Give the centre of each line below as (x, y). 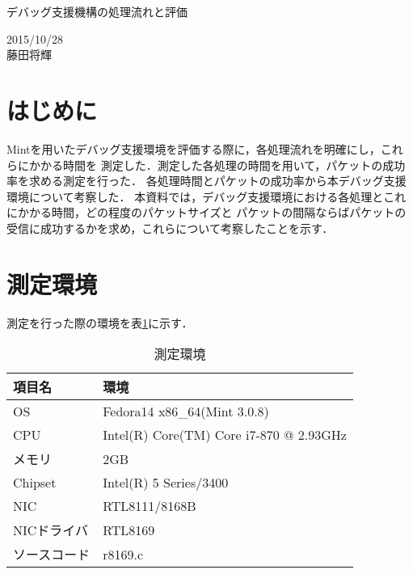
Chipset (35, 483)
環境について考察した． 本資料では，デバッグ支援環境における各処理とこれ (206, 196)
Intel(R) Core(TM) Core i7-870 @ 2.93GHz (225, 435)
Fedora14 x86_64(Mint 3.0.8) (186, 412)
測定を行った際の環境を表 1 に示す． (100, 322)
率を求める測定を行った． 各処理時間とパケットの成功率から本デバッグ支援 (206, 181)
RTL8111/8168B (150, 506)
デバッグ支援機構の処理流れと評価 (97, 11)
